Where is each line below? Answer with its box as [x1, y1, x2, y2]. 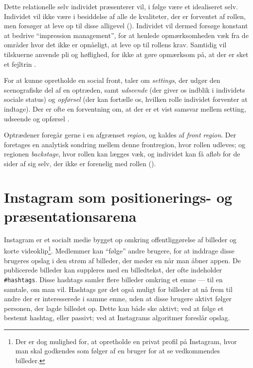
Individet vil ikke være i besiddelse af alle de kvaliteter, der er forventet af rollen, [4, 11, 246, 21]
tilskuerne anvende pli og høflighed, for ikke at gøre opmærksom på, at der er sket [4, 49, 249, 59]
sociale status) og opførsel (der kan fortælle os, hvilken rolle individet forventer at [4, 94, 248, 104]
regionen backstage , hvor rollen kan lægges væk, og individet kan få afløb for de [4, 149, 240, 159]
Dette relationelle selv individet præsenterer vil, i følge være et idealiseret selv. [4, 1, 238, 11]
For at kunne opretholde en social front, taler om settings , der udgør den [4, 75, 220, 85]
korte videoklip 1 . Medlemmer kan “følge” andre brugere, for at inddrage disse [4, 244, 235, 256]
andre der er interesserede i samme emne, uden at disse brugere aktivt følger [4, 293, 232, 304]
